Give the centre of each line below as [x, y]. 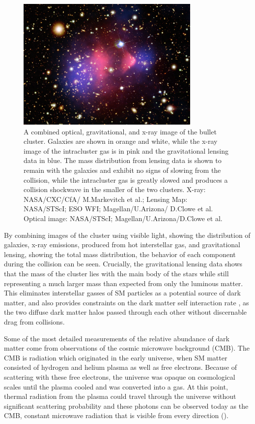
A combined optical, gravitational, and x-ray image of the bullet [120, 131]
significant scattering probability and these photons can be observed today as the [126, 406]
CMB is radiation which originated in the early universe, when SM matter [116, 357]
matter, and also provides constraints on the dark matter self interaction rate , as [127, 302]
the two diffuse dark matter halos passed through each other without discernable [126, 312]
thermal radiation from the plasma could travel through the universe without [120, 396]
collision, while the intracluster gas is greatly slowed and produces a [126, 179]
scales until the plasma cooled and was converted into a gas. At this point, [116, 386]
